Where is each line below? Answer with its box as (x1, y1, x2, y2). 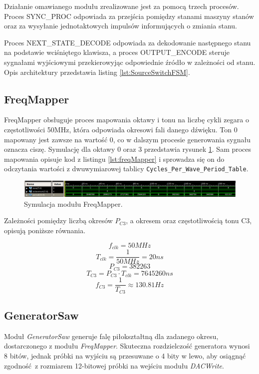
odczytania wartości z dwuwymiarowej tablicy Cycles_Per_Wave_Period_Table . (4, 163, 249, 174)
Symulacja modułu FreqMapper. (24, 198, 123, 209)
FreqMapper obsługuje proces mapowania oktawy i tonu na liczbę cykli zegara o (4, 114, 249, 125)
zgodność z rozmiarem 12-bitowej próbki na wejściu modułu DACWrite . (4, 360, 224, 371)
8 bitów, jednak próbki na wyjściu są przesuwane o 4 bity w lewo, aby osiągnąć (4, 350, 246, 361)
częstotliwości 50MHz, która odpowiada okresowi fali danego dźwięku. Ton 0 (4, 124, 238, 134)
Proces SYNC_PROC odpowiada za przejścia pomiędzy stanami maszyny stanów (4, 10, 254, 21)
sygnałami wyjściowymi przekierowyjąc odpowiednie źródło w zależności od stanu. (4, 56, 256, 67)
